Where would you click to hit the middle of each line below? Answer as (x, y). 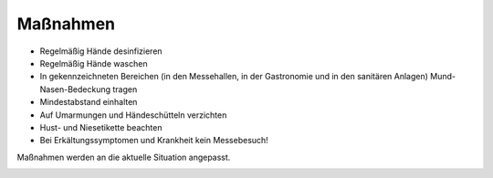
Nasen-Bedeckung (75, 89)
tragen (125, 89)
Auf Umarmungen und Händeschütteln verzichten (133, 115)
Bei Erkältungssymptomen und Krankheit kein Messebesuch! (154, 141)
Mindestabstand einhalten (89, 102)
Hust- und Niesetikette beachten (101, 127)
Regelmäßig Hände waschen (94, 63)
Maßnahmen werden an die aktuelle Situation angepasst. (124, 157)
